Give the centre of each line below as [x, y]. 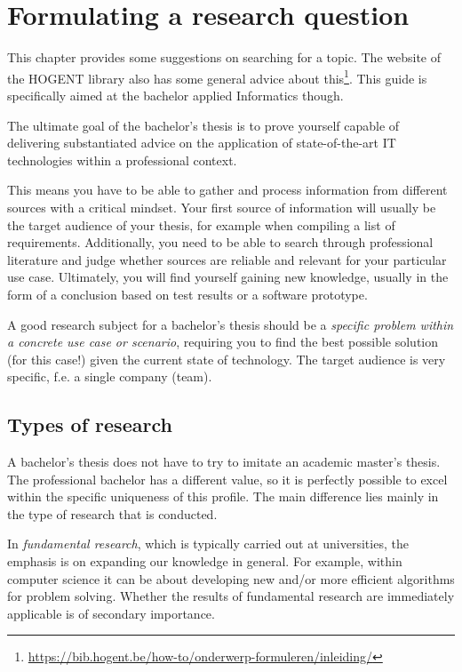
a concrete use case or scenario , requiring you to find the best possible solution [223, 342]
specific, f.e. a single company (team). [110, 376]
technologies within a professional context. [122, 160]
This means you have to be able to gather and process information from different [227, 190]
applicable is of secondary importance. [111, 613]
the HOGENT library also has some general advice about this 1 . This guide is [217, 76]
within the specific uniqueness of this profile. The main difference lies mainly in [223, 496]
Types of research [90, 424]
